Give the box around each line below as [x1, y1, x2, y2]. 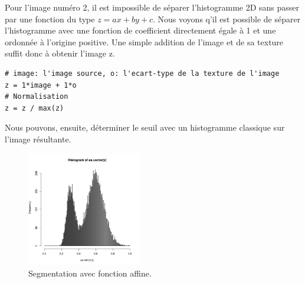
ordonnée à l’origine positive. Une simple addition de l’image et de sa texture [5, 35, 284, 48]
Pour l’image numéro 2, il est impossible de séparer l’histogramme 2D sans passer [5, 1, 300, 13]
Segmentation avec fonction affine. [28, 267, 152, 279]
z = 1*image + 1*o [5, 81, 77, 89]
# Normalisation [5, 92, 68, 101]
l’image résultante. [5, 132, 71, 145]
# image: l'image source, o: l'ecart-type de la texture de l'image [5, 69, 280, 78]
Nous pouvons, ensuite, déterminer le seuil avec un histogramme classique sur [5, 121, 285, 134]
